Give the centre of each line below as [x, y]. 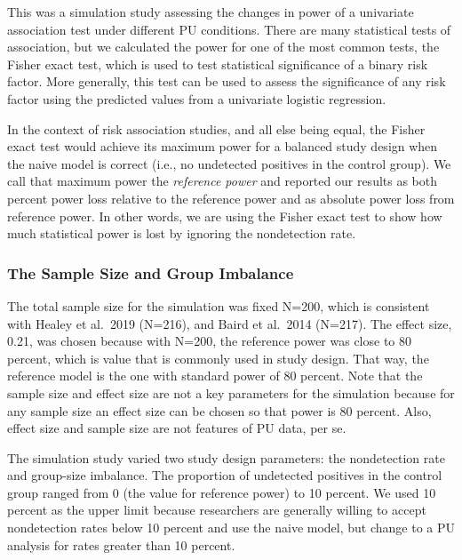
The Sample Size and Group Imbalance [151, 272]
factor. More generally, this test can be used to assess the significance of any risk [227, 81]
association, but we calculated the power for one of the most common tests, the [223, 47]
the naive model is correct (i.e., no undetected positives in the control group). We [229, 163]
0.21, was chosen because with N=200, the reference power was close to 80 [210, 341]
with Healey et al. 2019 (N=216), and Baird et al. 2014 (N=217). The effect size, [230, 323]
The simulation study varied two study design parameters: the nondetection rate [226, 457]
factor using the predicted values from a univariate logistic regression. [197, 98]
